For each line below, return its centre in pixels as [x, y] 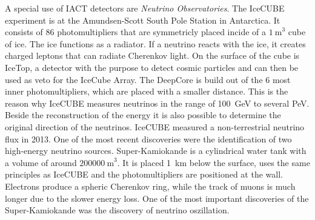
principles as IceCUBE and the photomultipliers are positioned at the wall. [144, 174]
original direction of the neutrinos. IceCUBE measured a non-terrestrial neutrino [155, 126]
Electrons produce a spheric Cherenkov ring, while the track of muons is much [150, 186]
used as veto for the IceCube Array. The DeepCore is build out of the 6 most [148, 79]
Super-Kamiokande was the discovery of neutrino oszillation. [117, 210]
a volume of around [41, 162]
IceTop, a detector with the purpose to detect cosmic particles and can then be [152, 67]
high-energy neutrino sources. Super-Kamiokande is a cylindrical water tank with [156, 151]
